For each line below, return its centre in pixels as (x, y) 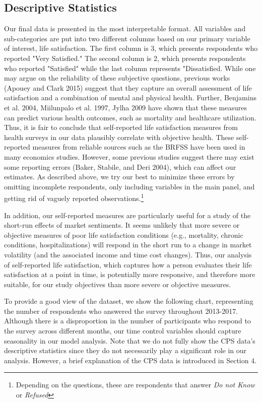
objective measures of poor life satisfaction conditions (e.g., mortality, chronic (124, 234)
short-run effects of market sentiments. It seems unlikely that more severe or (122, 225)
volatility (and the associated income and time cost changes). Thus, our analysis (128, 254)
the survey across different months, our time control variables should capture (123, 331)
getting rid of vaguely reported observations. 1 (74, 197)
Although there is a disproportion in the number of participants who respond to (127, 321)
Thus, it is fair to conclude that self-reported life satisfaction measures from (121, 127)
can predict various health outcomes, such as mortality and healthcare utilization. (130, 117)
